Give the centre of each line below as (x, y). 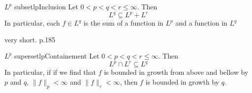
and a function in (201, 23)
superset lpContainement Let (57, 56)
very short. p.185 (30, 39)
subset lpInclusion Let (46, 6)
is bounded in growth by (182, 81)
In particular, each (32, 23)
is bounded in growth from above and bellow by (176, 72)
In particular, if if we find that (50, 72)
